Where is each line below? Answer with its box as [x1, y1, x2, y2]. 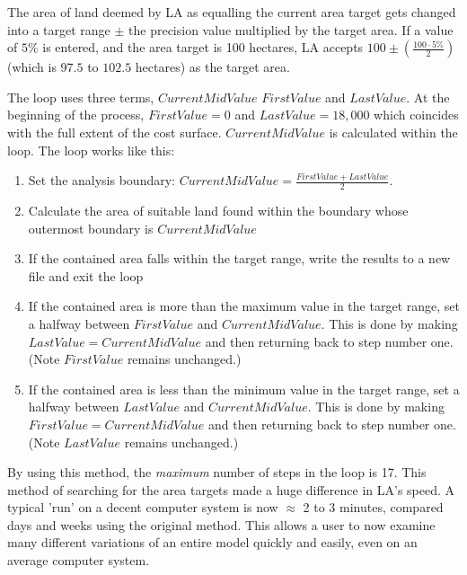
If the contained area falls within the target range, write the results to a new [28, 249, 451, 268]
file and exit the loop [28, 266, 144, 285]
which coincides [374, 105, 459, 124]
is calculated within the [329, 122, 458, 141]
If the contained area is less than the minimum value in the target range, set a [28, 379, 460, 398]
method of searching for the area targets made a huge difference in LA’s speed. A [7, 480, 455, 499]
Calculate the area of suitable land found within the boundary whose [28, 200, 409, 219]
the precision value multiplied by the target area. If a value [128, 20, 454, 39]
